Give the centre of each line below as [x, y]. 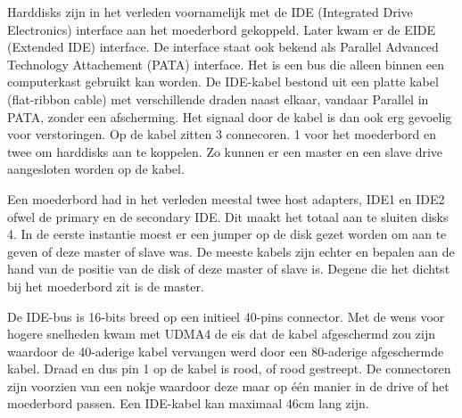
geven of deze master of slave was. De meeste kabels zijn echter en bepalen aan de [231, 251]
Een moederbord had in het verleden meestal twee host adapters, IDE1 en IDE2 [226, 198]
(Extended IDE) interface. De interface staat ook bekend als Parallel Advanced [223, 47]
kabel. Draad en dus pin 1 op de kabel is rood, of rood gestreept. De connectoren [229, 369]
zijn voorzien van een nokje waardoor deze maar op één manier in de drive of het [228, 385]
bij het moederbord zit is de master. [106, 286]
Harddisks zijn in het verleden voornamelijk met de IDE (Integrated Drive [210, 12]
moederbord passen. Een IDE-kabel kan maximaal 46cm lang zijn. [188, 403]
